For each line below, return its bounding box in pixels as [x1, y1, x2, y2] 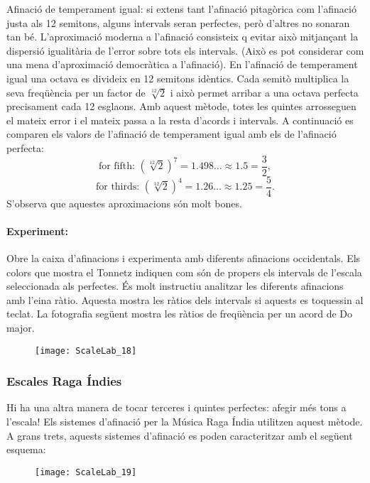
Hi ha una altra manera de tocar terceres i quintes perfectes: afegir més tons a [6, 400, 347, 415]
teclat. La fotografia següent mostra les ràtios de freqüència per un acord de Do [6, 306, 353, 321]
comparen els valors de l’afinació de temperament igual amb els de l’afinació [6, 126, 337, 141]
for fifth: [98, 161, 135, 171]
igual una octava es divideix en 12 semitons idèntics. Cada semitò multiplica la [6, 70, 349, 85]
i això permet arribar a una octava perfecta [170, 85, 359, 99]
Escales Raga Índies [6, 372, 122, 390]
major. [6, 320, 35, 335]
